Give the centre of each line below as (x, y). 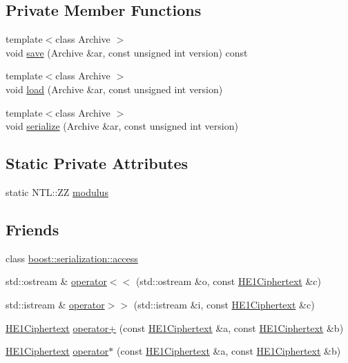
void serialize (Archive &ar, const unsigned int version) (122, 126)
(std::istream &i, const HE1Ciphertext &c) (224, 304)
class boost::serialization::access (72, 258)
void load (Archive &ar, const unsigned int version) (114, 89)
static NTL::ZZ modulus (57, 192)
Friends (32, 229)
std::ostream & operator (56, 281)
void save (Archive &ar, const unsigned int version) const (127, 52)
